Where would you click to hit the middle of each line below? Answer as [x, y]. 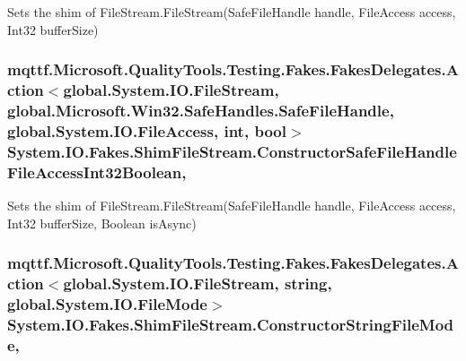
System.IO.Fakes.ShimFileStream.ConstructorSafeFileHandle [232, 151]
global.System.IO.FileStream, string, [198, 284]
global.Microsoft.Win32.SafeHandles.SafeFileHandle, [201, 110]
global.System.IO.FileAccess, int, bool [147, 130]
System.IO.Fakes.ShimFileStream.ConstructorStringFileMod [231, 324]
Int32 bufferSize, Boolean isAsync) [102, 223]
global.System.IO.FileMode [107, 303]
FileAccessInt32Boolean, [97, 172]
